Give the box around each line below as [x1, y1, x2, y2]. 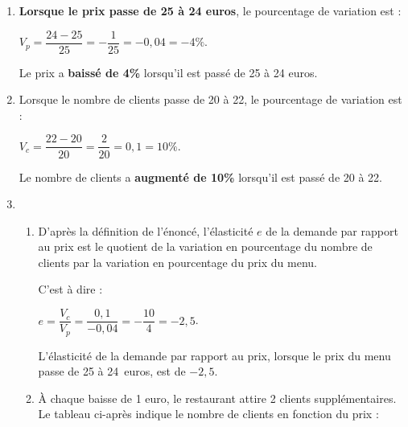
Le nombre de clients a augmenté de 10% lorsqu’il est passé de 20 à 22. [19, 168, 382, 185]
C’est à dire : [38, 281, 103, 298]
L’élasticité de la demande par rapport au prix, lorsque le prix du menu [38, 347, 391, 363]
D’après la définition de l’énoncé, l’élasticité [38, 222, 253, 239]
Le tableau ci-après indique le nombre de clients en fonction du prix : [38, 405, 379, 422]
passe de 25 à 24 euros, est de [38, 363, 186, 380]
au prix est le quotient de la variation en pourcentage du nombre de [38, 238, 373, 255]
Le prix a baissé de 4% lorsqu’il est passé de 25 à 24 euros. [19, 64, 318, 80]
